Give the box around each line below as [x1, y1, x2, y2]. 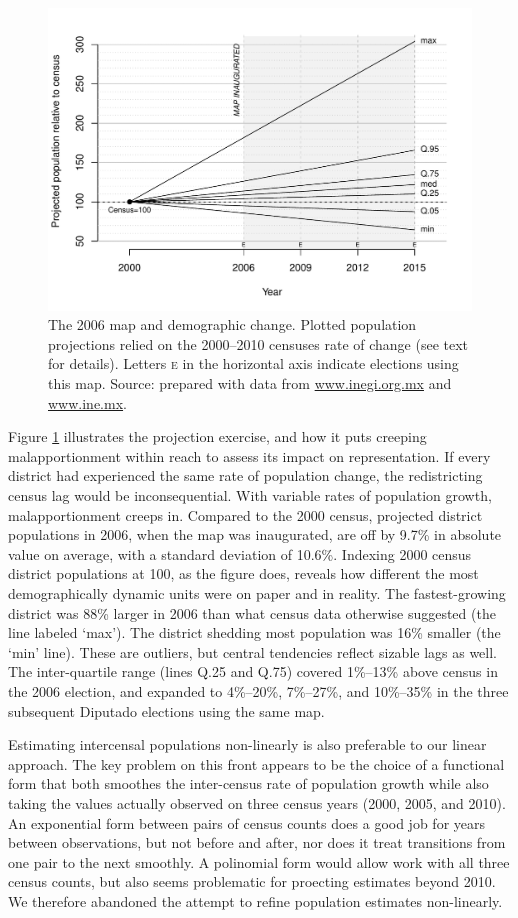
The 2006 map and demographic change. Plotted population [48, 314, 417, 335]
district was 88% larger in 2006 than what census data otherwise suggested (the [8, 602, 496, 623]
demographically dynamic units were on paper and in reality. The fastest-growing [8, 582, 506, 603]
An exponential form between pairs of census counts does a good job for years [8, 812, 486, 833]
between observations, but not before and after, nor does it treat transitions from [8, 832, 506, 853]
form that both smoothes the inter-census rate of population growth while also [8, 773, 489, 794]
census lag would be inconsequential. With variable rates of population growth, [8, 485, 492, 506]
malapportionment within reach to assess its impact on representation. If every [8, 445, 491, 466]
